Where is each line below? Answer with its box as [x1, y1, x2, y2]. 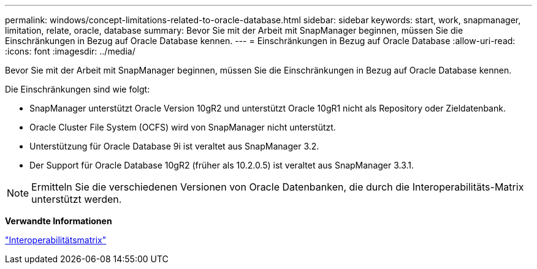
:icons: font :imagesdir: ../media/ [5, 46, 135, 56]
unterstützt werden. [31, 193, 122, 205]
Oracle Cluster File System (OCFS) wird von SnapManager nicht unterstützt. [29, 122, 336, 132]
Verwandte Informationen [5, 216, 112, 226]
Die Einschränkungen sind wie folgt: [5, 84, 150, 94]
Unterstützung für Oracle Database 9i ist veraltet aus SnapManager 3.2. [29, 141, 319, 151]
